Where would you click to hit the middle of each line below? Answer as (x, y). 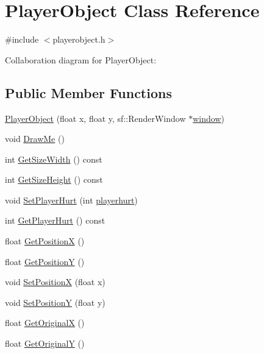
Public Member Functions (88, 92)
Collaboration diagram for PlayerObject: (81, 59)
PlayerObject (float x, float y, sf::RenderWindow (95, 118)
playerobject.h (79, 39)
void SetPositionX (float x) (55, 282)
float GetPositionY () (45, 261)
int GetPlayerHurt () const (55, 220)
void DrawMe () (35, 139)
